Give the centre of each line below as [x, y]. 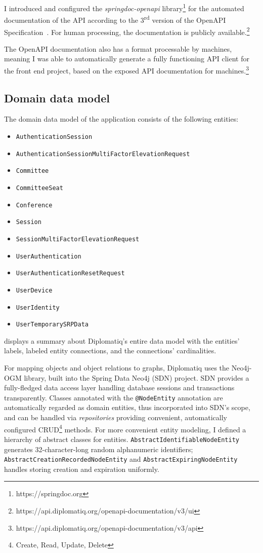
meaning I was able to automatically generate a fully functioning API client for [127, 59]
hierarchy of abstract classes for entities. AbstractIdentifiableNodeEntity [122, 439]
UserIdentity [38, 307]
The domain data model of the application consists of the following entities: [121, 119]
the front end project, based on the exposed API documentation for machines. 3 [126, 69]
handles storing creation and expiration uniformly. [82, 469]
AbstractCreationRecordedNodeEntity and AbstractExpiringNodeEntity [121, 459]
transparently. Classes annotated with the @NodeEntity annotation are [114, 397]
